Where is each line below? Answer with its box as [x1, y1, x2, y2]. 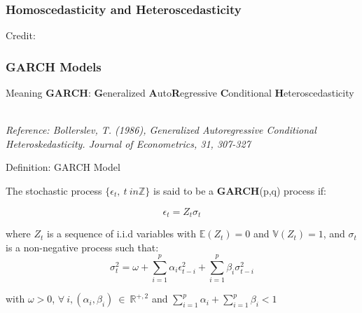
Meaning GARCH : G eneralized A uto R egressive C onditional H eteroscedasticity [6, 85, 354, 100]
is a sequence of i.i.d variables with [47, 226, 197, 241]
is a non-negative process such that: [6, 239, 159, 254]
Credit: [6, 28, 36, 43]
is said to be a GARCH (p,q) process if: [153, 183, 326, 197]
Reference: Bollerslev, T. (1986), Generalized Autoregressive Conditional [6, 123, 316, 137]
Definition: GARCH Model [6, 160, 120, 174]
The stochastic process [6, 183, 102, 197]
